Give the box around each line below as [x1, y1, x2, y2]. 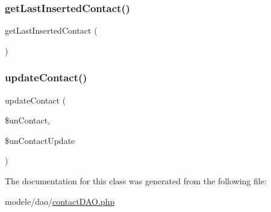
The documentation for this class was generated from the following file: [5, 175, 267, 187]
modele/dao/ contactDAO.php [5, 195, 115, 207]
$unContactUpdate [5, 134, 75, 146]
